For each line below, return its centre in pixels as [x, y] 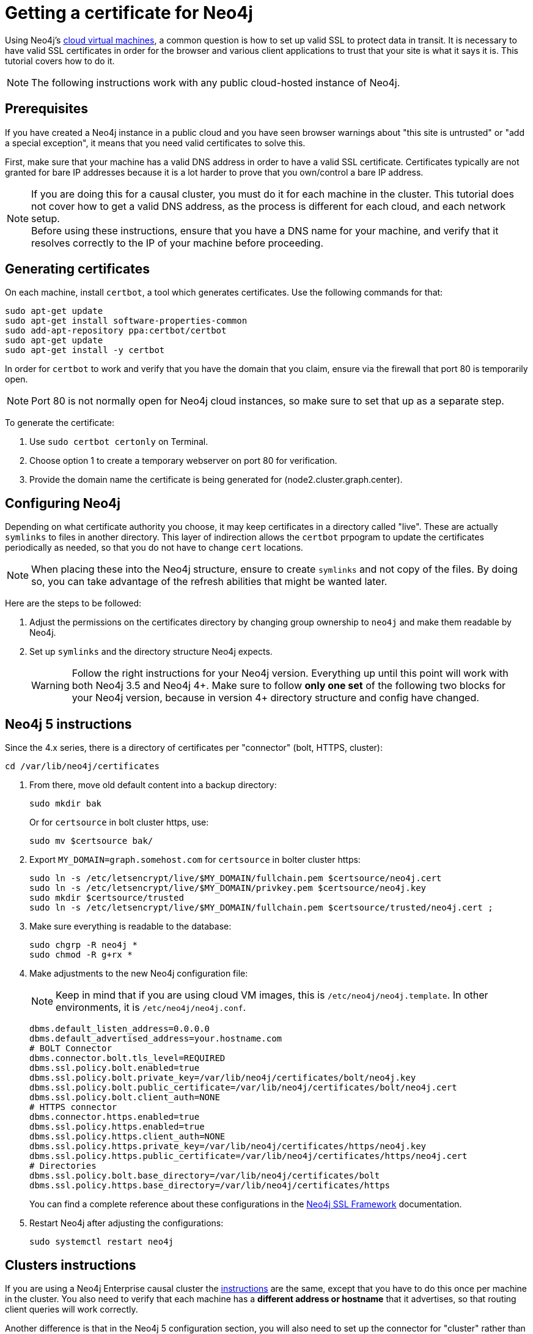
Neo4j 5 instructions [68, 724]
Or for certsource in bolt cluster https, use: [119, 822]
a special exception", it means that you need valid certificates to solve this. [155, 143]
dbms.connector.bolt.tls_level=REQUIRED [127, 1058]
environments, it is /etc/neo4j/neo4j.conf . [151, 1008]
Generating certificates [77, 269]
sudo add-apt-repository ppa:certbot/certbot [116, 331]
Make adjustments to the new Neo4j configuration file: [139, 974]
